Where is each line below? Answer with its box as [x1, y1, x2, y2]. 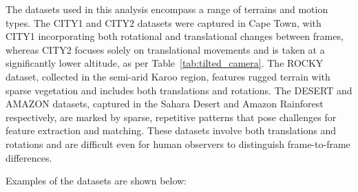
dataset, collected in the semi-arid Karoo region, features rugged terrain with [6, 69, 330, 83]
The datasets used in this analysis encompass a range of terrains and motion [6, 2, 328, 16]
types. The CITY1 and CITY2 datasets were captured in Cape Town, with [6, 15, 322, 30]
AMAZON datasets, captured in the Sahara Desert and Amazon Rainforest [6, 96, 324, 111]
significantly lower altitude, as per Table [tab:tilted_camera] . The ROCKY [6, 56, 324, 70]
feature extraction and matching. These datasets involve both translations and [6, 123, 337, 138]
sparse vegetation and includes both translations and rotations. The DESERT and [6, 83, 352, 97]
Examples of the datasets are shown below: [6, 173, 187, 188]
